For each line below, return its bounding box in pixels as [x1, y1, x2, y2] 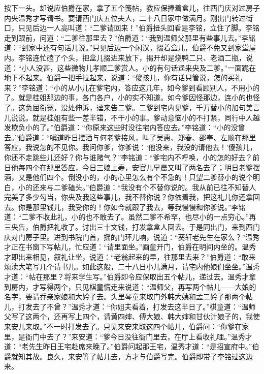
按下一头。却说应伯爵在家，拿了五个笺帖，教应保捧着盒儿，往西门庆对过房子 [4, 3, 260, 13]
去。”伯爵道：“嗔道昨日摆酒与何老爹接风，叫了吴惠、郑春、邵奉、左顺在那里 [4, 132, 256, 142]
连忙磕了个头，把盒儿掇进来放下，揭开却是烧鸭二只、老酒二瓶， [32, 52, 246, 63]
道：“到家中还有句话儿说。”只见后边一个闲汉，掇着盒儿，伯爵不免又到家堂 [4, 42, 249, 53]
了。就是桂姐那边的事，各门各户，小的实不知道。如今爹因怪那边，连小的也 [4, 92, 253, 103]
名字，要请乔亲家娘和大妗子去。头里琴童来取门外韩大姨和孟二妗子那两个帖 [4, 291, 253, 302]
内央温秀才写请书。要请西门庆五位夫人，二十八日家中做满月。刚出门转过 [4, 12, 246, 23]
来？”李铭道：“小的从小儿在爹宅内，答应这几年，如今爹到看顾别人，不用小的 [4, 82, 260, 92]
